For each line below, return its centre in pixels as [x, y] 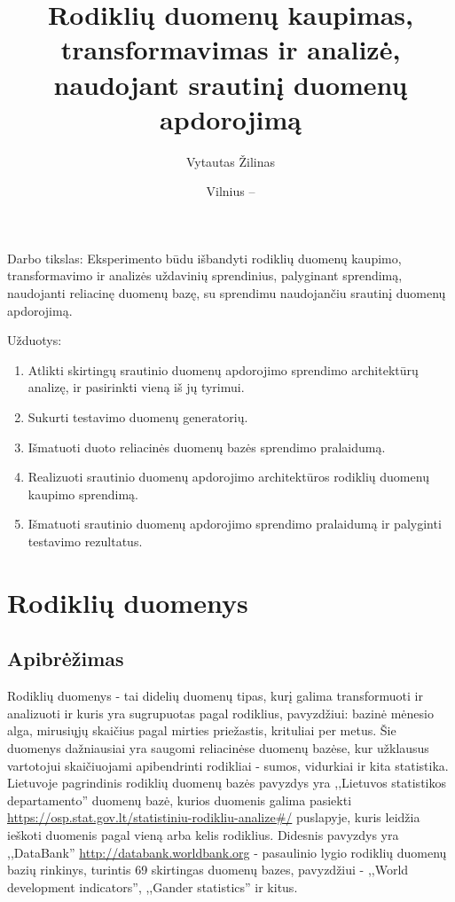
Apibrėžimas [66, 659]
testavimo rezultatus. [85, 541]
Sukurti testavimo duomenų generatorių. [138, 417]
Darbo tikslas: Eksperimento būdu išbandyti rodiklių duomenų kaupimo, [204, 258]
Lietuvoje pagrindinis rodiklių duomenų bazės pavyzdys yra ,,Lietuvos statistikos [227, 783]
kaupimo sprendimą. [83, 494]
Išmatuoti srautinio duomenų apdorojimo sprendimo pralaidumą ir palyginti [235, 524]
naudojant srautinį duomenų [231, 84]
